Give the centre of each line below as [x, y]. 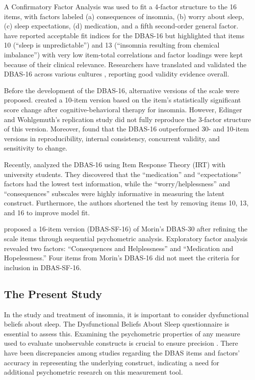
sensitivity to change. [36, 148]
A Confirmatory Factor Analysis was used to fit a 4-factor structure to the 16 [120, 6]
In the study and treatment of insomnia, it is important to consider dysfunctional [127, 314]
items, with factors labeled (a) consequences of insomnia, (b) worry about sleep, [124, 16]
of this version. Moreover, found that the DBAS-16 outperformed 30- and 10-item [127, 129]
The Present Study [53, 293]
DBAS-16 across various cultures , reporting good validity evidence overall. [117, 74]
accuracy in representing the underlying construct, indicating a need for [112, 362]
